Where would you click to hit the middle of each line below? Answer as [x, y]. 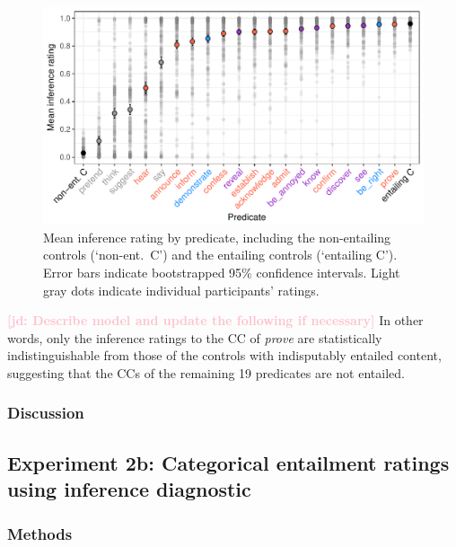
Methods [40, 533]
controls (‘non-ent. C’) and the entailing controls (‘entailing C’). [220, 255]
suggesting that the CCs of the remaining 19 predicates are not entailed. [206, 372]
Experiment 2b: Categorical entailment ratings [228, 462]
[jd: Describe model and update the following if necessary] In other [215, 320]
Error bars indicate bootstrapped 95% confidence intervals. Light [222, 272]
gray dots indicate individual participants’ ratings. [181, 290]
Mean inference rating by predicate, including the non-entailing [217, 237]
